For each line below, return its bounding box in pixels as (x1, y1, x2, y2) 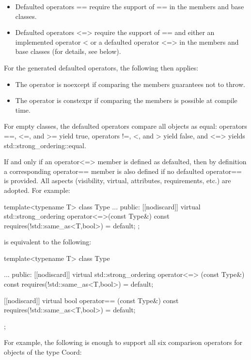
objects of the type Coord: (4, 347, 82, 357)
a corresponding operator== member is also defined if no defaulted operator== (4, 166, 242, 176)
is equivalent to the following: (4, 237, 92, 247)
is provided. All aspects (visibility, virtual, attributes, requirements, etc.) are (4, 175, 231, 186)
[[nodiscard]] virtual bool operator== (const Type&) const (4, 295, 179, 305)
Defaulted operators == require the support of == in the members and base (15, 1, 244, 11)
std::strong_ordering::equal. (4, 140, 86, 150)
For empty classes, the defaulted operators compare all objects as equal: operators (4, 121, 247, 131)
